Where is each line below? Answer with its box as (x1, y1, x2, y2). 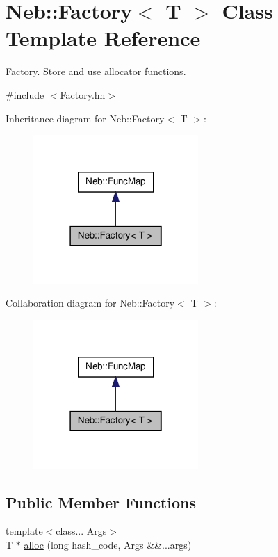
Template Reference (6, 24, 201, 52)
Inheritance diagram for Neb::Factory (6, 111, 165, 125)
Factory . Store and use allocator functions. (6, 64, 186, 79)
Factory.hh (60, 87, 106, 102)
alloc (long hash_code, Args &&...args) (24, 537, 192, 551)
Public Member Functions (6, 491, 196, 512)
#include (6, 87, 44, 102)
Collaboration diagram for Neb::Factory (6, 296, 175, 310)
